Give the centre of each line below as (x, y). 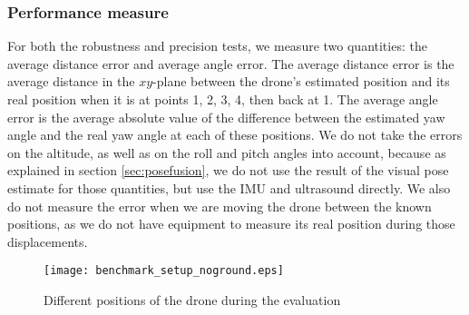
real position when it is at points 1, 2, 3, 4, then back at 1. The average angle (223, 99)
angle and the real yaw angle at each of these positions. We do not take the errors (235, 135)
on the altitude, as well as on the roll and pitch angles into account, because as (227, 152)
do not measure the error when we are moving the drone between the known (220, 206)
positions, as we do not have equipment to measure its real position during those (231, 224)
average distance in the (71, 81)
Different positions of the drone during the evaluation (192, 300)
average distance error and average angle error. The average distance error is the (231, 63)
